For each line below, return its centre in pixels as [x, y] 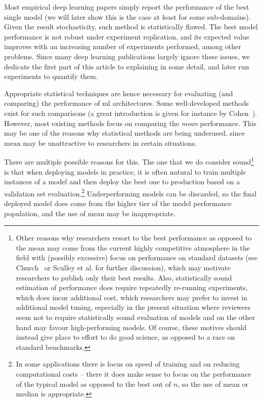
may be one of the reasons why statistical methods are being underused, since [124, 133]
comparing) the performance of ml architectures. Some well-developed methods [126, 103]
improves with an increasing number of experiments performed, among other [123, 46]
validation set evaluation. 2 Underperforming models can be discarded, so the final [130, 192]
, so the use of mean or [213, 384]
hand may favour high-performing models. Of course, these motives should [131, 327]
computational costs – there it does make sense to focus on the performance [134, 373]
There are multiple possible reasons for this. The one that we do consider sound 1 [129, 161]
